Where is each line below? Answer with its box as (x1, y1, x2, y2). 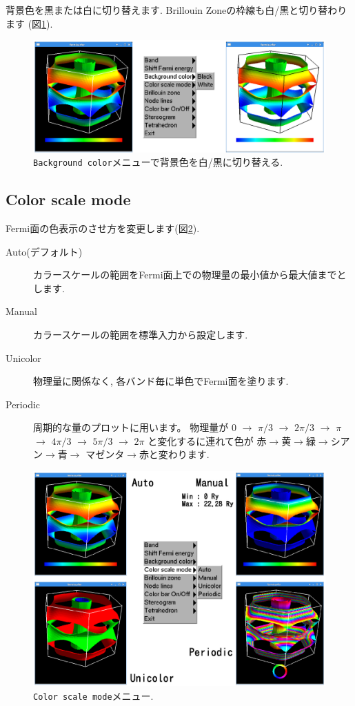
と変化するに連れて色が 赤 (148, 433, 267, 448)
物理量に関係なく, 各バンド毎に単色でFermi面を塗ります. (33, 374, 289, 388)
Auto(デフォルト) (6, 244, 83, 258)
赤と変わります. (139, 447, 210, 461)
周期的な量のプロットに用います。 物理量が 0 (33, 420, 236, 435)
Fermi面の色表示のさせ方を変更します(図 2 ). (6, 220, 200, 235)
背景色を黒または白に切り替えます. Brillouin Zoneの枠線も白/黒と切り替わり (6, 3, 347, 17)
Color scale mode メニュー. (33, 689, 154, 703)
